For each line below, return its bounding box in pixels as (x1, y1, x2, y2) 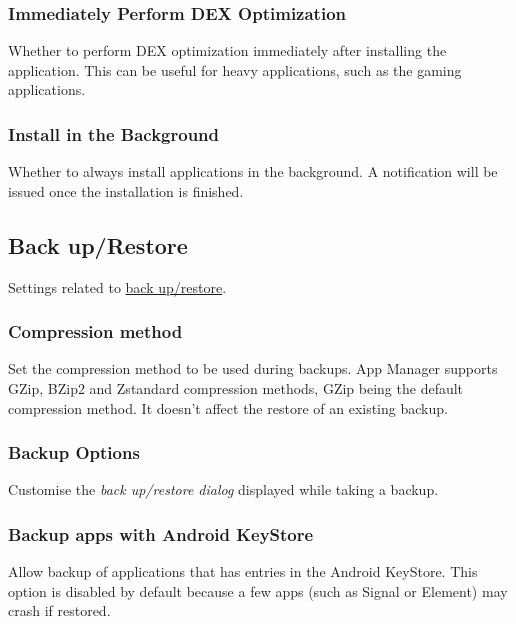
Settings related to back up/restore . (8, 276, 227, 297)
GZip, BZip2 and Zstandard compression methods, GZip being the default (8, 378, 464, 399)
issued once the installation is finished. (8, 180, 244, 201)
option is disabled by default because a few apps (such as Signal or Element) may (8, 580, 508, 601)
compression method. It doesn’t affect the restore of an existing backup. (8, 397, 448, 418)
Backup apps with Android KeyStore (8, 521, 314, 546)
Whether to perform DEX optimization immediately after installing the (8, 40, 447, 61)
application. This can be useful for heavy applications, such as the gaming (8, 59, 462, 80)
